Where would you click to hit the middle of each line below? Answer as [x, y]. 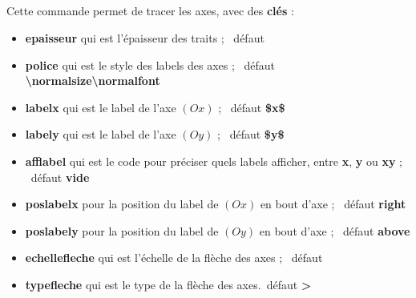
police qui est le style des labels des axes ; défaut [150, 64]
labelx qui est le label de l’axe [101, 107]
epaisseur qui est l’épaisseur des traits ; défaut [145, 37]
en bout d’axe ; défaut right [333, 204]
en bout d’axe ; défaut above [335, 230]
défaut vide [60, 177]
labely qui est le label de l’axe [101, 134]
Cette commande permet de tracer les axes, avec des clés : [150, 11]
